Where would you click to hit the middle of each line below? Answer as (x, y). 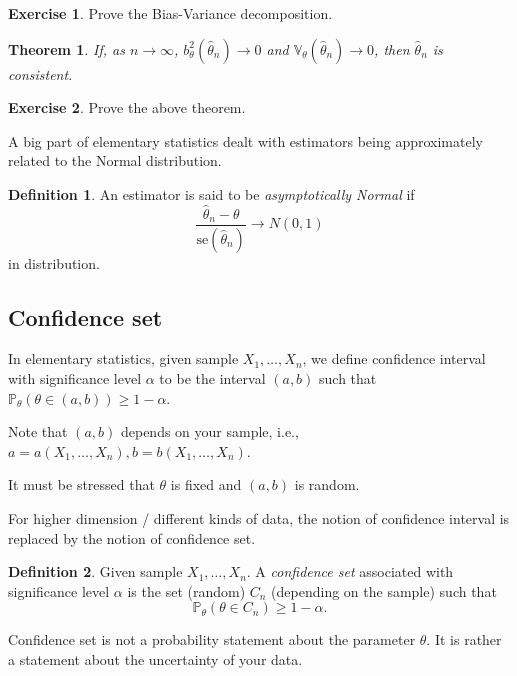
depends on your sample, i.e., (209, 431)
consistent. (40, 73)
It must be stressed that (81, 484)
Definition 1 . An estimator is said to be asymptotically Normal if (211, 193)
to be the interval (212, 378)
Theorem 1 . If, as (66, 48)
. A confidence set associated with (350, 571)
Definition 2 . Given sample (95, 571)
